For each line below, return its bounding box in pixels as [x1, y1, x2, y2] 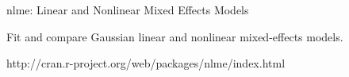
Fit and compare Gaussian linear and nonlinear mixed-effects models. [6, 28, 343, 44]
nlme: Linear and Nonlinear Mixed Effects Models [6, 2, 249, 17]
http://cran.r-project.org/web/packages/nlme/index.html [6, 55, 286, 71]
